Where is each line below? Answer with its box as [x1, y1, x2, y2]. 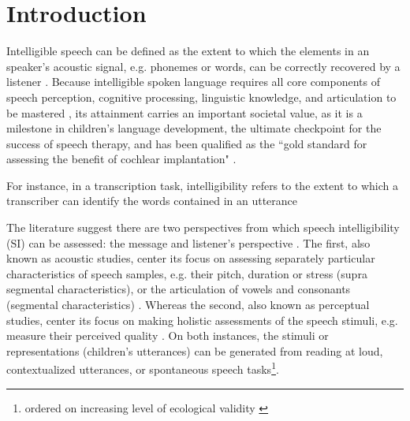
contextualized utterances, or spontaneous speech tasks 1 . [6, 359, 279, 378]
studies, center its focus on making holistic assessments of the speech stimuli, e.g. [6, 311, 398, 328]
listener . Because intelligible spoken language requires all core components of [6, 73, 380, 90]
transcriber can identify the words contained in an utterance [6, 192, 298, 209]
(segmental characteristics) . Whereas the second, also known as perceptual [6, 296, 370, 313]
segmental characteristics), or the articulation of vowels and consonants [6, 281, 351, 297]
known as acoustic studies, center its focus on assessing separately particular [6, 250, 375, 266]
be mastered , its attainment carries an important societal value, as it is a [6, 104, 363, 121]
